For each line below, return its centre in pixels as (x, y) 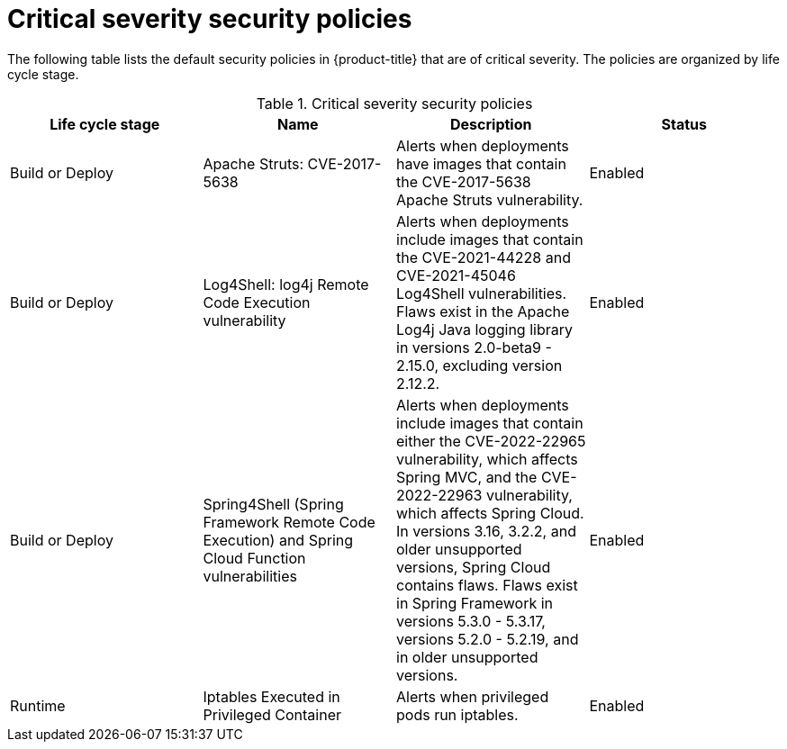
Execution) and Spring (278, 540)
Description (491, 124)
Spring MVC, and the (467, 477)
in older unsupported (467, 657)
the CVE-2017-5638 (464, 181)
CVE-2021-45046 (456, 275)
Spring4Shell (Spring (273, 504)
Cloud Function (254, 558)
